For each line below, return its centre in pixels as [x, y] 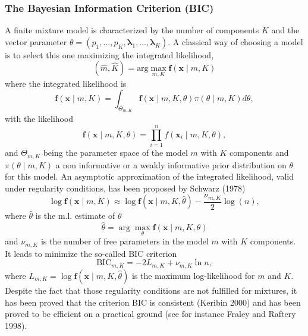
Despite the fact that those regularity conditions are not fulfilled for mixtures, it [151, 290]
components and [259, 153]
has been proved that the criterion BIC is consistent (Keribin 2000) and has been [153, 302]
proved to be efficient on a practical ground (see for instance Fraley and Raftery [150, 314]
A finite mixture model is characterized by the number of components [132, 30]
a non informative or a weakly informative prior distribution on [171, 164]
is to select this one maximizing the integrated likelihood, [109, 54]
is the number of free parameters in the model [125, 241]
